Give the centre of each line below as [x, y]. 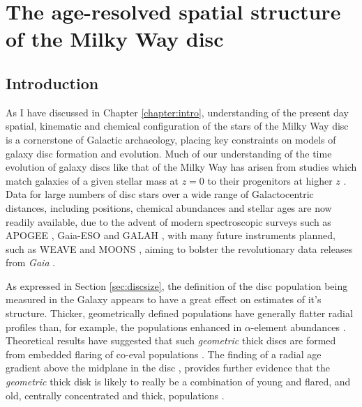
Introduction [52, 83]
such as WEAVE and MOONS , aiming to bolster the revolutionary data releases [179, 248]
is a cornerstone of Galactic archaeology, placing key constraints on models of [171, 139]
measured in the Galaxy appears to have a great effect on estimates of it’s [164, 299]
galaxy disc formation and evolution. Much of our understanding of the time [169, 153]
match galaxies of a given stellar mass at [92, 180]
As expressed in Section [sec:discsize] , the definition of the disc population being [177, 285]
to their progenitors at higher [270, 180]
